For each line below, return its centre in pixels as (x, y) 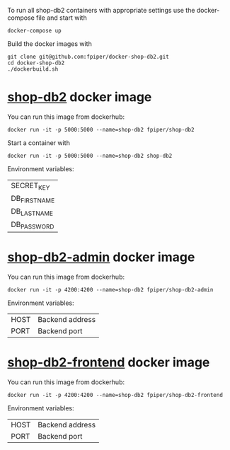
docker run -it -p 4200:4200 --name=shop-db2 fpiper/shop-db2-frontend (115, 395)
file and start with (62, 18)
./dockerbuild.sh (33, 69)
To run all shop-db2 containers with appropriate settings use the (101, 10)
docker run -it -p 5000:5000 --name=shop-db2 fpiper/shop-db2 (101, 129)
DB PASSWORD (33, 225)
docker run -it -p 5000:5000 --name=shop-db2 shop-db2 (90, 156)
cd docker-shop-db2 (36, 63)
